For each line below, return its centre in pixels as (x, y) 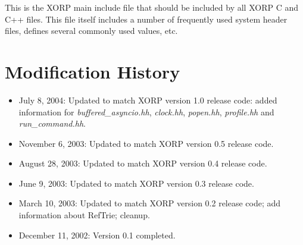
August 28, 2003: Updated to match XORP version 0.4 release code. (143, 163)
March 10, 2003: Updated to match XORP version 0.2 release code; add (150, 203)
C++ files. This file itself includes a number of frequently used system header (146, 19)
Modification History (93, 71)
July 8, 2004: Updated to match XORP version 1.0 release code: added (148, 100)
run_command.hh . (52, 123)
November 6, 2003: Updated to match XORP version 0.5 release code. (146, 143)
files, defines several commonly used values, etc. (91, 31)
